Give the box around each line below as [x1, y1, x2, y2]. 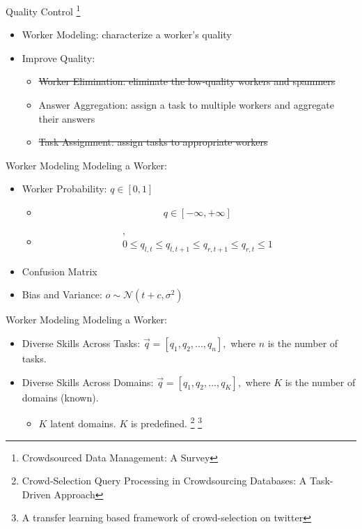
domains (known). [22, 390, 99, 404]
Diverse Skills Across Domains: [22, 374, 154, 389]
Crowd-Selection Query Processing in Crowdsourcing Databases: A [22, 473, 307, 488]
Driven [22, 486, 51, 501]
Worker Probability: [22, 181, 107, 196]
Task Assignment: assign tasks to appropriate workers [38, 135, 268, 149]
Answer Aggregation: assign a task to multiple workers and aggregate [38, 98, 335, 112]
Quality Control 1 [6, 2, 81, 18]
